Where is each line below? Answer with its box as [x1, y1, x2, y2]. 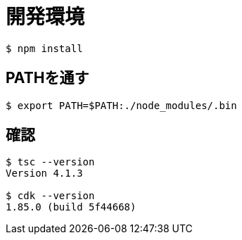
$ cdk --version [6, 190, 95, 202]
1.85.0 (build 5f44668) [6, 201, 136, 213]
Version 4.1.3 [6, 168, 83, 179]
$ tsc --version [6, 156, 95, 168]
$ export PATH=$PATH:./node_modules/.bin [6, 99, 237, 111]
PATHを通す [6, 69, 89, 87]
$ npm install [6, 42, 83, 54]
